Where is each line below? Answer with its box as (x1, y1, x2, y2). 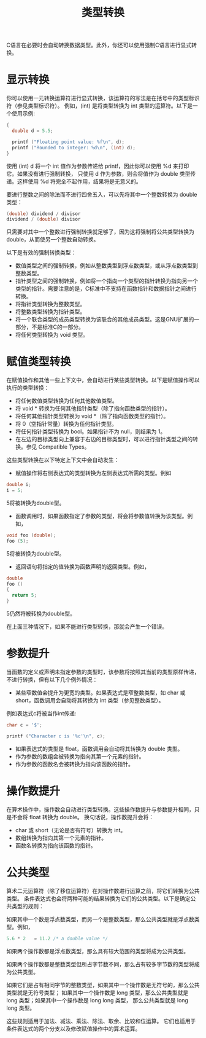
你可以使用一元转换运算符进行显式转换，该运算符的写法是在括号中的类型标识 (6, 95, 200, 102)
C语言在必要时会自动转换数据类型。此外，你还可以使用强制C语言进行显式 (6, 41, 192, 49)
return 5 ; (12, 592, 37, 599)
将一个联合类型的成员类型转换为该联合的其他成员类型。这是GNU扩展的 (15, 316, 194, 323)
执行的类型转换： (6, 384, 50, 391)
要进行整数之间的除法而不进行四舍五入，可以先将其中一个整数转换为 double (6, 191, 197, 198)
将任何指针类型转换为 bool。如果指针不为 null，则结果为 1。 (15, 428, 166, 435)
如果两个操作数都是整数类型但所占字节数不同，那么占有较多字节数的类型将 (6, 960, 194, 968)
